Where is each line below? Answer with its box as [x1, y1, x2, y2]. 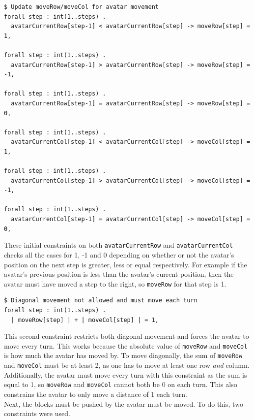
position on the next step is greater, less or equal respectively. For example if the [4, 259, 247, 269]
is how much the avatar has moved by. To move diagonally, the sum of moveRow [4, 350, 243, 360]
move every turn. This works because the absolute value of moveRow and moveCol [4, 340, 248, 351]
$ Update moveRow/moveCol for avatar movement [4, 3, 159, 10]
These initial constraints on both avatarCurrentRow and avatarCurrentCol [4, 240, 233, 250]
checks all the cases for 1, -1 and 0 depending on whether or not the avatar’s [4, 249, 234, 259]
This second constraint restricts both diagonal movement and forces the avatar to [4, 331, 249, 341]
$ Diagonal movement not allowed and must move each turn [4, 297, 198, 304]
